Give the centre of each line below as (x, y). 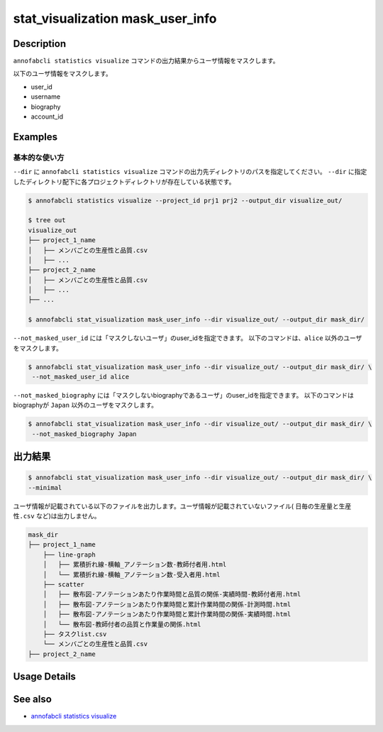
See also (33, 699)
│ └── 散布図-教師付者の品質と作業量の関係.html (122, 624)
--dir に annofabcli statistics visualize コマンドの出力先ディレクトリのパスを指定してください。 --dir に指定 (190, 172)
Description (40, 44)
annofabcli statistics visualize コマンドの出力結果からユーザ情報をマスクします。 (146, 61)
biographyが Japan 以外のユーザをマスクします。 (85, 405)
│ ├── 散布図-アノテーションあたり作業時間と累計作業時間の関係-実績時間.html (167, 614)
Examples (35, 137)
